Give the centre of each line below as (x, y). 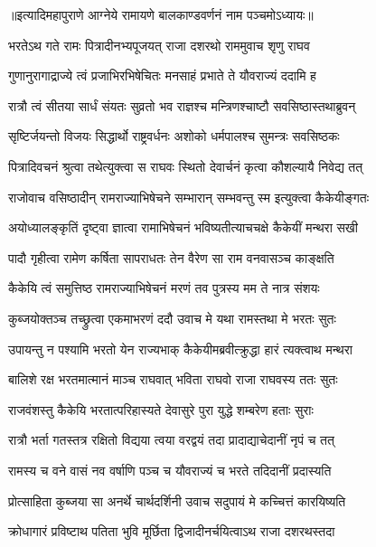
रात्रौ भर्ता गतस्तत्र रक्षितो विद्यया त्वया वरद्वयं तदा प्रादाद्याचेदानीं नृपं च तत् (171, 440)
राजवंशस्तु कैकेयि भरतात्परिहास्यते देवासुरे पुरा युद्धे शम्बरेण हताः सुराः (161, 409)
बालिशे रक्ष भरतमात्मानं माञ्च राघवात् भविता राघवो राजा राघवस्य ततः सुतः (173, 379)
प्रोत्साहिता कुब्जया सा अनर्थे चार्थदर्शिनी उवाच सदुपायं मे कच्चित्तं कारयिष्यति (177, 500)
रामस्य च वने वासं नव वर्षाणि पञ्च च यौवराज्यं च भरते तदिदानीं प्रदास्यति (170, 470)
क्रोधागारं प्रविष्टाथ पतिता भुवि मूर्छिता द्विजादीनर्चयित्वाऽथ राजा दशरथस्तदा (172, 531)
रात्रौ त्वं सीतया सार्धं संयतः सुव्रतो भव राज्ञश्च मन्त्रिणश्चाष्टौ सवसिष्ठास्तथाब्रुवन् (182, 105)
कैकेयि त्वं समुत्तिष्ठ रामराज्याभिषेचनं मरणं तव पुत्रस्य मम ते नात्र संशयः (164, 288)
